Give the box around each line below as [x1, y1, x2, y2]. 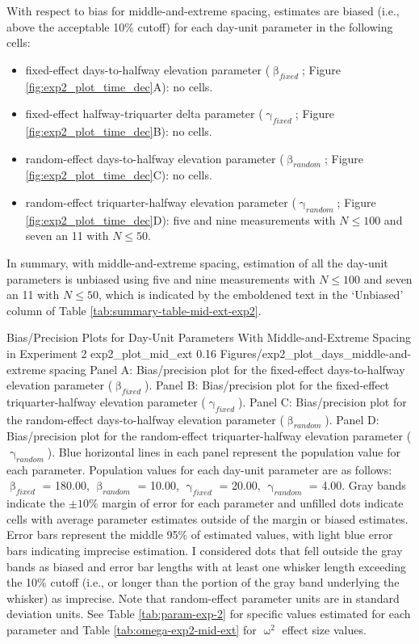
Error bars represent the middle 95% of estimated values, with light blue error [6, 526, 393, 543]
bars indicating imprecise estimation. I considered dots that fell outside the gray [6, 542, 403, 559]
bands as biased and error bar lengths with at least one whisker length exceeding [6, 558, 406, 575]
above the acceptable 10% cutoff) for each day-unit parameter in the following [6, 18, 393, 35]
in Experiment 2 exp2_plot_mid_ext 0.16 [6, 344, 217, 361]
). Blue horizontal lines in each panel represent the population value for [47, 444, 400, 461]
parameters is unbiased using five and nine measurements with [6, 270, 316, 287]
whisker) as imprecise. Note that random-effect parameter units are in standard [6, 589, 400, 606]
